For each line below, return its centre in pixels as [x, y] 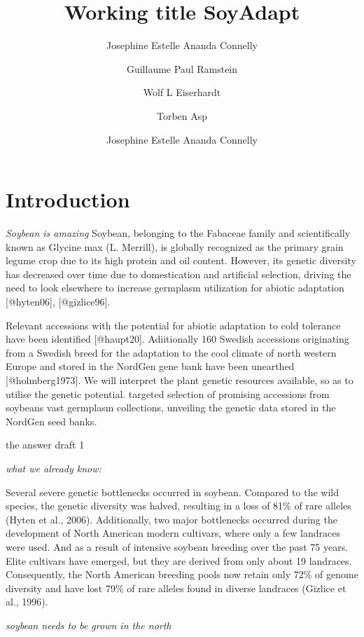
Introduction [68, 199]
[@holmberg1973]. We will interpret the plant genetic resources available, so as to [180, 379]
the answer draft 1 [45, 445]
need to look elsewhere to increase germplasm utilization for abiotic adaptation [175, 288]
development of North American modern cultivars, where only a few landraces [173, 533]
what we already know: [54, 468]
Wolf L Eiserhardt [182, 92]
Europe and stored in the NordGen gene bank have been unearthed [150, 366]
